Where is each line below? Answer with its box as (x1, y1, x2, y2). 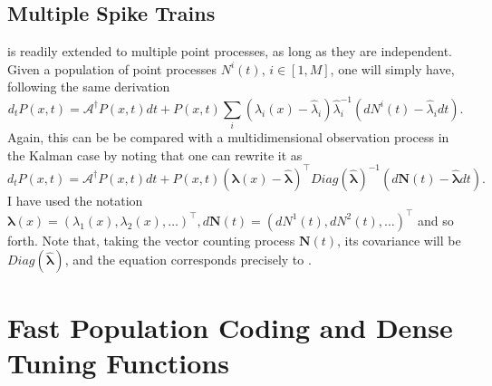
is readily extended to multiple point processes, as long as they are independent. (7, 42, 452, 61)
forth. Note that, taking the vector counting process (7, 230, 295, 249)
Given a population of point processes (7, 59, 217, 78)
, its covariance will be (337, 230, 461, 249)
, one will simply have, (330, 59, 455, 78)
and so (418, 210, 454, 229)
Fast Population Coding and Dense (7, 308, 453, 345)
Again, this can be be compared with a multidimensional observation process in (7, 128, 449, 147)
